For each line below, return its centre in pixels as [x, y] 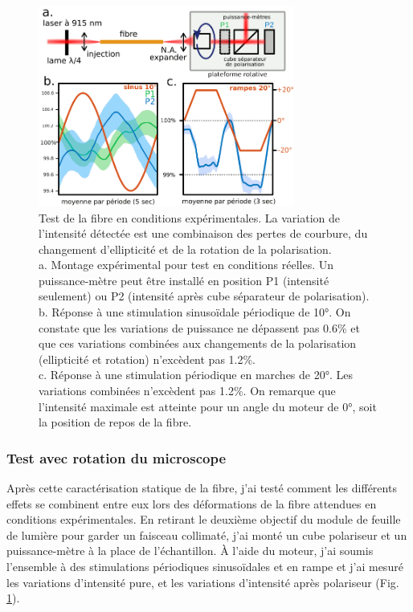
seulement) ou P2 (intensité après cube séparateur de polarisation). [204, 296]
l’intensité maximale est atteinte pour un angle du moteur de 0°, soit [208, 406]
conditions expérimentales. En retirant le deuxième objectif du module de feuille [204, 519]
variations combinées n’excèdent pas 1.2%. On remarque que [187, 391]
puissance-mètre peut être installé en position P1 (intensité [184, 280]
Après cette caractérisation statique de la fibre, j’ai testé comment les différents [202, 488]
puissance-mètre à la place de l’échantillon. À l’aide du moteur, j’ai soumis [190, 551]
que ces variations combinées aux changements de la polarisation [198, 343]
